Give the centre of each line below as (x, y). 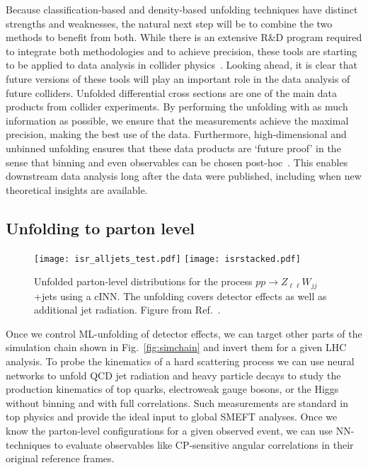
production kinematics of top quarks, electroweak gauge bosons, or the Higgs (172, 389)
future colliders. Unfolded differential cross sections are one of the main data (172, 92)
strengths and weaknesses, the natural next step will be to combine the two (169, 23)
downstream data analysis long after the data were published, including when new (184, 176)
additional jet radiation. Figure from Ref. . (127, 310)
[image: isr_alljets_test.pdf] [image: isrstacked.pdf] (167, 259)
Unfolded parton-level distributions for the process (143, 281)
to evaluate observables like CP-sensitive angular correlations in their (204, 444)
